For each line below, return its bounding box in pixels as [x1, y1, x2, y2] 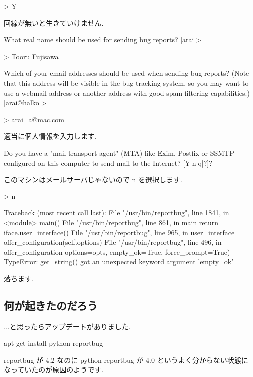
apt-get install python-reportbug [4, 338, 103, 348]
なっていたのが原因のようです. [4, 364, 104, 375]
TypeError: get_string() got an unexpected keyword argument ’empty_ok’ [4, 256, 234, 267]
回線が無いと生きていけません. [4, 17, 104, 28]
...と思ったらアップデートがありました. [4, 321, 131, 331]
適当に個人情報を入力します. [4, 131, 97, 141]
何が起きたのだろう [4, 297, 98, 313]
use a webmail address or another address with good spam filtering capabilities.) [4, 87, 250, 98]
